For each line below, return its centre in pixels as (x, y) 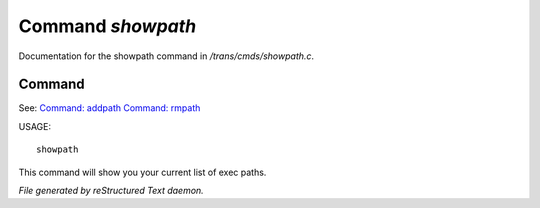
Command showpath (107, 26)
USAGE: (35, 126)
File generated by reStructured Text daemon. (111, 191)
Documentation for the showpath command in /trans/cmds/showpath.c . (166, 56)
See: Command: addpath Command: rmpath (109, 108)
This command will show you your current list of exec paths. (142, 172)
